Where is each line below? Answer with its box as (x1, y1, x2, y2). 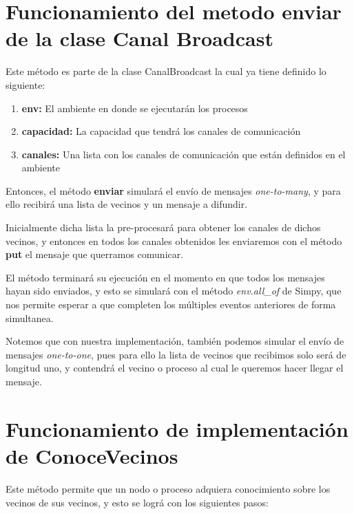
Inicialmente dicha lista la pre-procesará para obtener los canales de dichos (6, 220, 321, 235)
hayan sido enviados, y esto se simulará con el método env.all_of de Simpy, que (6, 283, 342, 298)
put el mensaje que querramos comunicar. (6, 247, 184, 261)
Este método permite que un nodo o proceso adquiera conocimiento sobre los (6, 481, 331, 495)
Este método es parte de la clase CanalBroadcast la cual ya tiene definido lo (6, 64, 326, 78)
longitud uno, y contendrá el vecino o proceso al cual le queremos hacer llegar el (6, 361, 344, 375)
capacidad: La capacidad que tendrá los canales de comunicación (21, 124, 301, 138)
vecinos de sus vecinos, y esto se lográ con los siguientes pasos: (6, 495, 269, 509)
